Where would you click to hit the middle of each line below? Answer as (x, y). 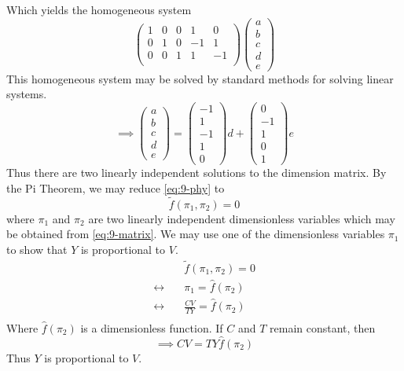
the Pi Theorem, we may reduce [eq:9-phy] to (116, 187)
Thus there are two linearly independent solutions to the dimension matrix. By (196, 173)
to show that (37, 249)
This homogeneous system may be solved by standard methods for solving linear (200, 78)
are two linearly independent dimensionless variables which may (242, 218)
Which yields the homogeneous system (99, 9)
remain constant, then (323, 328)
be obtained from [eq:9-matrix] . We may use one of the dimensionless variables (196, 234)
